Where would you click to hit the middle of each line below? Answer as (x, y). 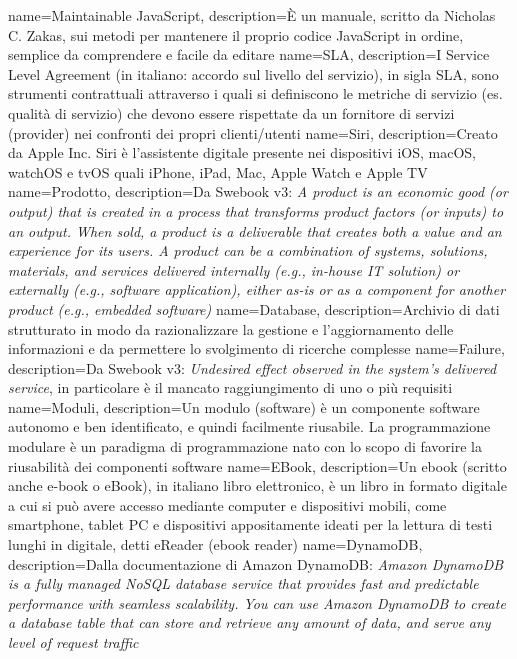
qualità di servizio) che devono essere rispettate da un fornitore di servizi (231, 112)
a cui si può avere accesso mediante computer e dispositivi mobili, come (227, 504)
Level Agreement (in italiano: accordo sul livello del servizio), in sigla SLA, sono (253, 73)
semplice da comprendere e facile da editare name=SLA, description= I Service (249, 54)
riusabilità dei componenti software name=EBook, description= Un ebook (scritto (257, 465)
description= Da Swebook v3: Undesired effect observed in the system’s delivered (252, 367)
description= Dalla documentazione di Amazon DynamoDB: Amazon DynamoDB (256, 563)
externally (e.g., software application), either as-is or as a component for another (257, 289)
